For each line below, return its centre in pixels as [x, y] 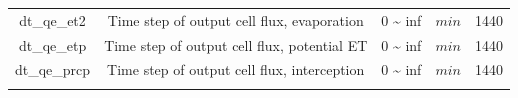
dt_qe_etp [52, 44]
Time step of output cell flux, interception [236, 69]
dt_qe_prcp [53, 69]
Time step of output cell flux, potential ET [236, 44]
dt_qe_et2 [52, 19]
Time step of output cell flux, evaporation [235, 19]
